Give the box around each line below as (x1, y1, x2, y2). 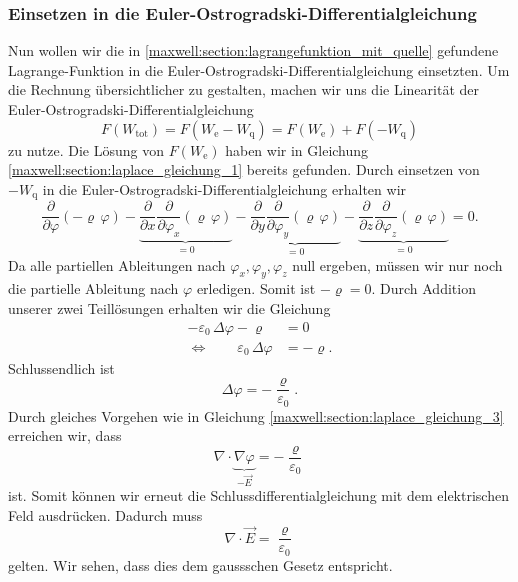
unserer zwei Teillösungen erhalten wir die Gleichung (8, 297, 331, 318)
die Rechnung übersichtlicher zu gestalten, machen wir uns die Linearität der (8, 79, 479, 100)
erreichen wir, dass (8, 425, 122, 446)
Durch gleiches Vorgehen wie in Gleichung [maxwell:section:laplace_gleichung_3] (8, 405, 504, 426)
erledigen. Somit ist (196, 278, 316, 299)
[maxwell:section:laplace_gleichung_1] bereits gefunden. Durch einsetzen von (8, 159, 480, 180)
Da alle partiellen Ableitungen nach (8, 254, 226, 275)
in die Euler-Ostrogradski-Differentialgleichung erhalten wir (42, 178, 407, 199)
